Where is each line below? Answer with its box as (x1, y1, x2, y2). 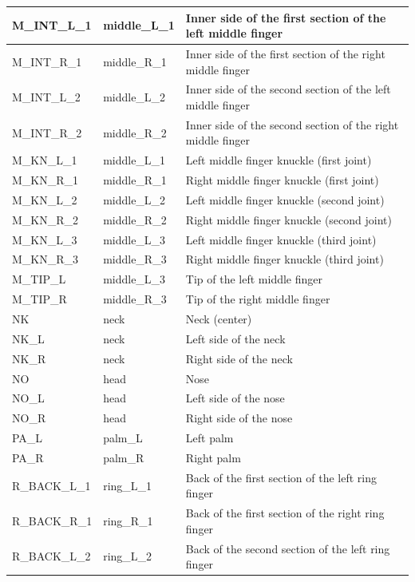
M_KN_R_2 (12, 211, 79, 228)
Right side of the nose (185, 410, 293, 426)
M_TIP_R (12, 291, 67, 307)
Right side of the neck (185, 350, 293, 366)
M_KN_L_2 (12, 191, 77, 208)
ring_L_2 (103, 548, 152, 564)
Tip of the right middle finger (185, 291, 330, 307)
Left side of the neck (185, 330, 286, 346)
